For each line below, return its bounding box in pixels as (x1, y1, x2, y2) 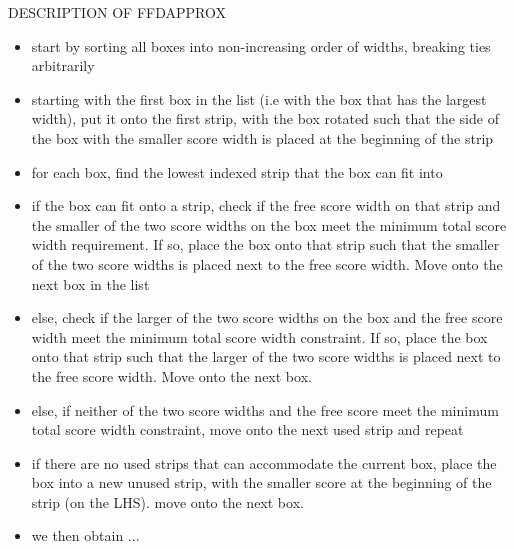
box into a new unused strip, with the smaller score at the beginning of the (31, 472, 492, 493)
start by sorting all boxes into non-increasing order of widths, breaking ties (31, 35, 491, 56)
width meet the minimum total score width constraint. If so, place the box (31, 326, 488, 347)
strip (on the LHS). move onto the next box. (31, 491, 304, 512)
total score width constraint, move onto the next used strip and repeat (31, 419, 464, 440)
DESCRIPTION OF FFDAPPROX (8, 2, 226, 22)
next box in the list (31, 273, 150, 294)
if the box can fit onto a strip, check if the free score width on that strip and (31, 195, 501, 216)
